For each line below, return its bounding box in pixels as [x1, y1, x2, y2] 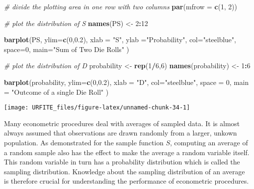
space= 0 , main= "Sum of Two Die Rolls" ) [4, 44, 129, 54]
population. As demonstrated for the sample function [4, 137, 164, 147]
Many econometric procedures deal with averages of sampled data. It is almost [4, 118, 240, 128]
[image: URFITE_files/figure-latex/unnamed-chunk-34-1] [4, 104, 190, 111]
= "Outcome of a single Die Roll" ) [4, 86, 109, 97]
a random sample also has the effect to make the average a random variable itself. [4, 147, 250, 157]
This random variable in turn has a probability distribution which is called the [4, 157, 240, 167]
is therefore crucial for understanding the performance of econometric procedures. [4, 176, 249, 186]
